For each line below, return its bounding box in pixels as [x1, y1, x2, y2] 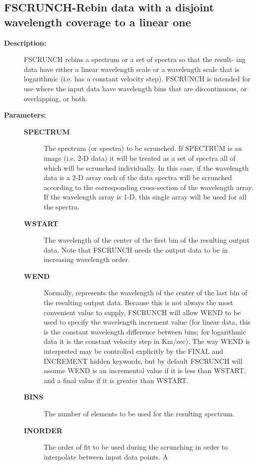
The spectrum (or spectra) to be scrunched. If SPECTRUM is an [44, 143, 242, 153]
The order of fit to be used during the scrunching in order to [44, 442, 228, 452]
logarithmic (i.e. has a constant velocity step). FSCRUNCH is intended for [24, 73, 251, 84]
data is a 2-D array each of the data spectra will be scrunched [44, 172, 232, 183]
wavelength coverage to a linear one [4, 14, 191, 29]
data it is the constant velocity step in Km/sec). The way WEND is [44, 336, 251, 346]
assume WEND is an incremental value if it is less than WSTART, [44, 365, 246, 376]
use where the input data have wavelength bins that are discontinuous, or [24, 83, 247, 93]
